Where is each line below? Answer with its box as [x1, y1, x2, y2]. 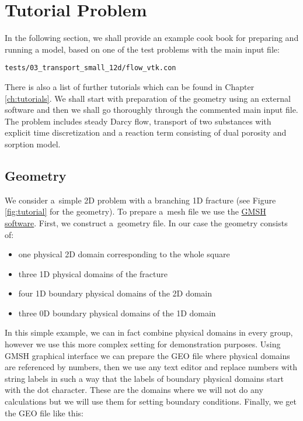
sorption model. [5, 137, 61, 150]
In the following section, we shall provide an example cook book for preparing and [5, 32, 299, 44]
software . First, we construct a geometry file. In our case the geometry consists [5, 216, 288, 229]
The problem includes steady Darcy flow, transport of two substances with [5, 115, 271, 127]
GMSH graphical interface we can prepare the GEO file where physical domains [5, 349, 290, 361]
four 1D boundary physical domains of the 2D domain [18, 287, 213, 299]
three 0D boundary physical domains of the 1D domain [18, 306, 216, 319]
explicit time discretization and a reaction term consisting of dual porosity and [5, 126, 287, 139]
